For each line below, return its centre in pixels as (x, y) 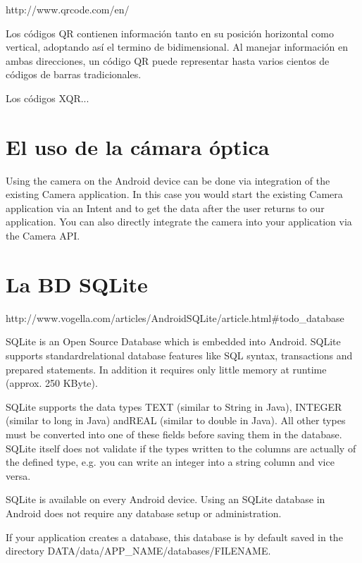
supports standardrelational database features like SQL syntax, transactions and (179, 355)
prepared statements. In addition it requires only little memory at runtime (166, 369)
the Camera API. (43, 236)
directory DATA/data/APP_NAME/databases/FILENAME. (138, 551)
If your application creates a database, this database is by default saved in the (174, 537)
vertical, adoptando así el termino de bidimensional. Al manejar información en (177, 47)
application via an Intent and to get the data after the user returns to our (165, 208)
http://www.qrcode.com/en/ (68, 9)
